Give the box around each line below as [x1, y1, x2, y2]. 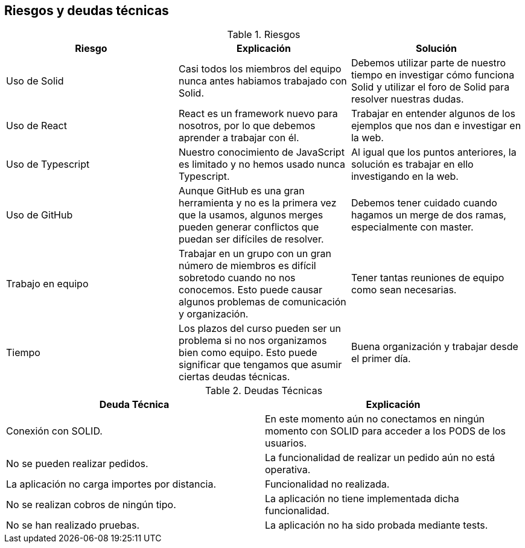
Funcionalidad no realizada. [265, 478, 390, 491]
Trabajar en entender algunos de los [351, 107, 515, 120]
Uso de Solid [6, 75, 64, 88]
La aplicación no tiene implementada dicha [265, 492, 459, 505]
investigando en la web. [351, 170, 459, 183]
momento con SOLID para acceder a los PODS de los [265, 425, 506, 438]
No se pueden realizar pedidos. [6, 457, 148, 470]
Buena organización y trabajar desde [351, 340, 518, 353]
